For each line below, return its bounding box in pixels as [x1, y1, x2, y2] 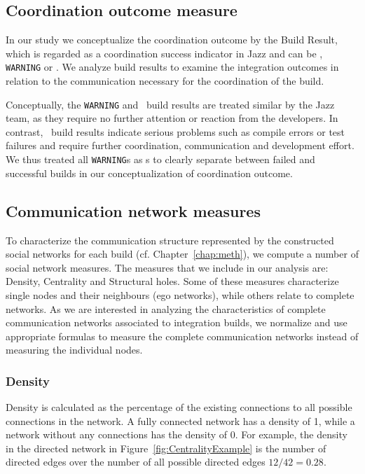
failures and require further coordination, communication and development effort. [6, 138, 354, 153]
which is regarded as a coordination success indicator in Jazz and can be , [6, 46, 323, 60]
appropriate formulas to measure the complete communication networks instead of [6, 328, 359, 343]
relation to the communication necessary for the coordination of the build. [6, 74, 324, 88]
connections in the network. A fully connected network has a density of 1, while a [6, 413, 355, 428]
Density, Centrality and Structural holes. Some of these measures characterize [6, 274, 339, 288]
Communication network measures [6, 200, 261, 221]
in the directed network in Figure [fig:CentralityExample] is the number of [6, 440, 326, 455]
